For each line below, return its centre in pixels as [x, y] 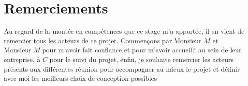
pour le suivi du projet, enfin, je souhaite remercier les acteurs [142, 59]
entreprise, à [22, 59]
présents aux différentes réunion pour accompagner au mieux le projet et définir [122, 68]
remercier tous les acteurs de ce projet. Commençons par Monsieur [103, 40]
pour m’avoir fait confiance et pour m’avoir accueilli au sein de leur [142, 50]
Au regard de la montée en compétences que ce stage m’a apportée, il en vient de [124, 31]
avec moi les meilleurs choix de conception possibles [80, 78]
